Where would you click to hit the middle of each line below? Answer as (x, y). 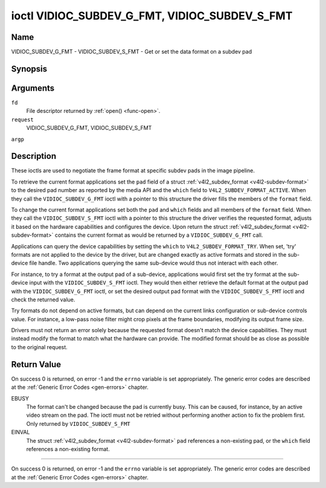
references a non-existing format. (68, 449)
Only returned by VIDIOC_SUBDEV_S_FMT (78, 423)
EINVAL (21, 432)
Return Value (36, 364)
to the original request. (39, 347)
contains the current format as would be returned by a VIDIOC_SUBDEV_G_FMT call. (159, 235)
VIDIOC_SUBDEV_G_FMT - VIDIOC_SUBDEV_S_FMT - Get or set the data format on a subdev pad (132, 52)
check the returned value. (43, 300)
